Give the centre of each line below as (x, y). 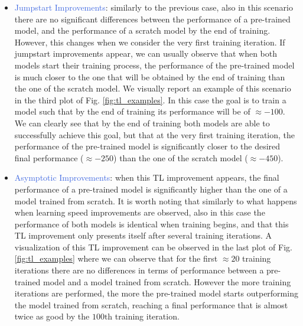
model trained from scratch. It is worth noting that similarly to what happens (156, 201)
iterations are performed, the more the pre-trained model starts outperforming (156, 293)
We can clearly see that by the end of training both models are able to (142, 123)
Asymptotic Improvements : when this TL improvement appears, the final (147, 177)
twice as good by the (52, 316)
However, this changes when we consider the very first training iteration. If (150, 42)
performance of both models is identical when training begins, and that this (151, 224)
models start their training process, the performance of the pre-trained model (154, 65)
